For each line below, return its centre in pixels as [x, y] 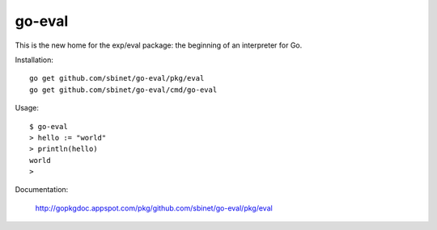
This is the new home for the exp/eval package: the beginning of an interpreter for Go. [159, 45]
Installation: [34, 60]
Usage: [27, 108]
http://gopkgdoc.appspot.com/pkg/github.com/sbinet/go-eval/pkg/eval [154, 208]
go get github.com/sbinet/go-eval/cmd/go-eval [123, 90]
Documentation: [42, 190]
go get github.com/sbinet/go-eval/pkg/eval [117, 78]
